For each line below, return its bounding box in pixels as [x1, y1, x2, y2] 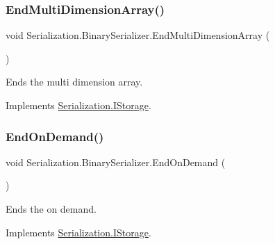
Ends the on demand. [6, 202, 97, 215]
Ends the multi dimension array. [6, 74, 143, 89]
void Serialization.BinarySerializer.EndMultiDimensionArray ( [6, 28, 270, 42]
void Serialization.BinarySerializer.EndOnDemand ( [6, 154, 226, 169]
